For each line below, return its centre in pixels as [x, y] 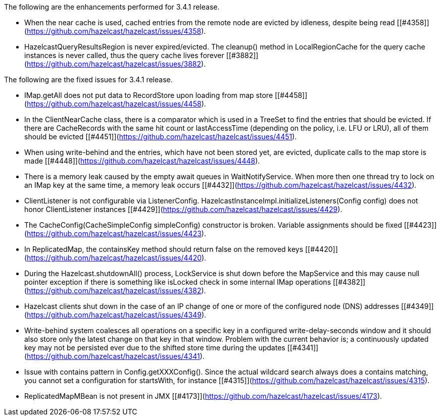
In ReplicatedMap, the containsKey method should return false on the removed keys [164, 249]
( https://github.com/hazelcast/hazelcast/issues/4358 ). [115, 31]
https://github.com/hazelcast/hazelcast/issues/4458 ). [116, 104]
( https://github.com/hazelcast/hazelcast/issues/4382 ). [115, 291]
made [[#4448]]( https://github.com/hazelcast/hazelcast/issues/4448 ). [142, 161]
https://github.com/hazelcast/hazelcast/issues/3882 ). [116, 64]
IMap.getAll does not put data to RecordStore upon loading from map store [149, 95]
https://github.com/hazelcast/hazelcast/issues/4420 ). [117, 258]
